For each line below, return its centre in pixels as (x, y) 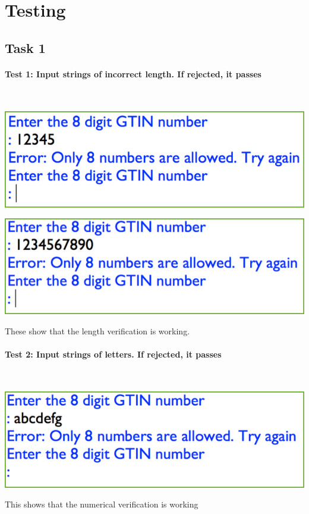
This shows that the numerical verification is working (102, 504)
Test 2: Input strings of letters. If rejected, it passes (113, 354)
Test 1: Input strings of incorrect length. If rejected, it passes (133, 73)
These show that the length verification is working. (97, 330)
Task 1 (25, 47)
